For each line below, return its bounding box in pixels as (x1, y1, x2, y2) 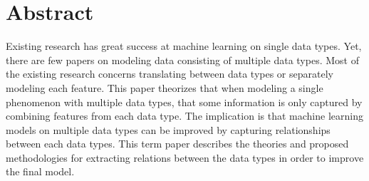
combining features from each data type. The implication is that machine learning (6, 108, 363, 123)
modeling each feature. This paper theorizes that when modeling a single (6, 80, 323, 95)
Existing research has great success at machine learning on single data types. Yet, (6, 38, 362, 53)
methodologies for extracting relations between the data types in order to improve (6, 150, 364, 165)
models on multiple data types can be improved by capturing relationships (6, 122, 331, 137)
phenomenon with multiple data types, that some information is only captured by (6, 94, 363, 109)
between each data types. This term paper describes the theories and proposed (6, 136, 349, 151)
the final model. (6, 164, 75, 179)
